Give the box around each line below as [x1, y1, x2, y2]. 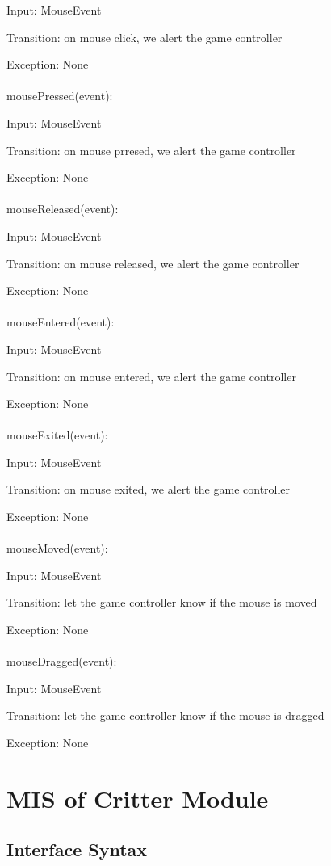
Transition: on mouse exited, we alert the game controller [6, 481, 291, 498]
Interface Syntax [6, 837, 148, 862]
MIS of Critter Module [6, 781, 269, 814]
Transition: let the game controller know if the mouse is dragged [6, 707, 325, 724]
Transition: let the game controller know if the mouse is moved [6, 594, 317, 611]
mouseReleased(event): [6, 200, 119, 217]
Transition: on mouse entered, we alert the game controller [6, 368, 296, 385]
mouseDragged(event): [6, 653, 117, 670]
